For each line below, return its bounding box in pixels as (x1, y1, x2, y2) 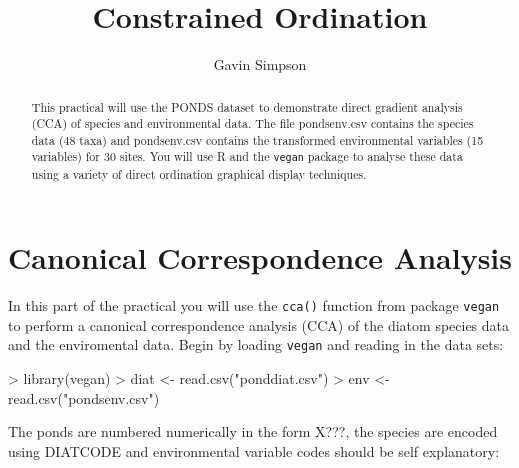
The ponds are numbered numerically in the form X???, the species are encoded (8, 421, 498, 442)
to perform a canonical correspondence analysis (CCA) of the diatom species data (8, 314, 510, 335)
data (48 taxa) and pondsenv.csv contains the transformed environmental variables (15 (31, 131, 484, 148)
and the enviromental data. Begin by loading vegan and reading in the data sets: (8, 334, 504, 355)
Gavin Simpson (213, 54, 307, 75)
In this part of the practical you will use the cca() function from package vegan (8, 295, 500, 316)
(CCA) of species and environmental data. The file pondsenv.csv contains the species (31, 115, 474, 132)
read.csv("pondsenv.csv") (8, 387, 160, 408)
